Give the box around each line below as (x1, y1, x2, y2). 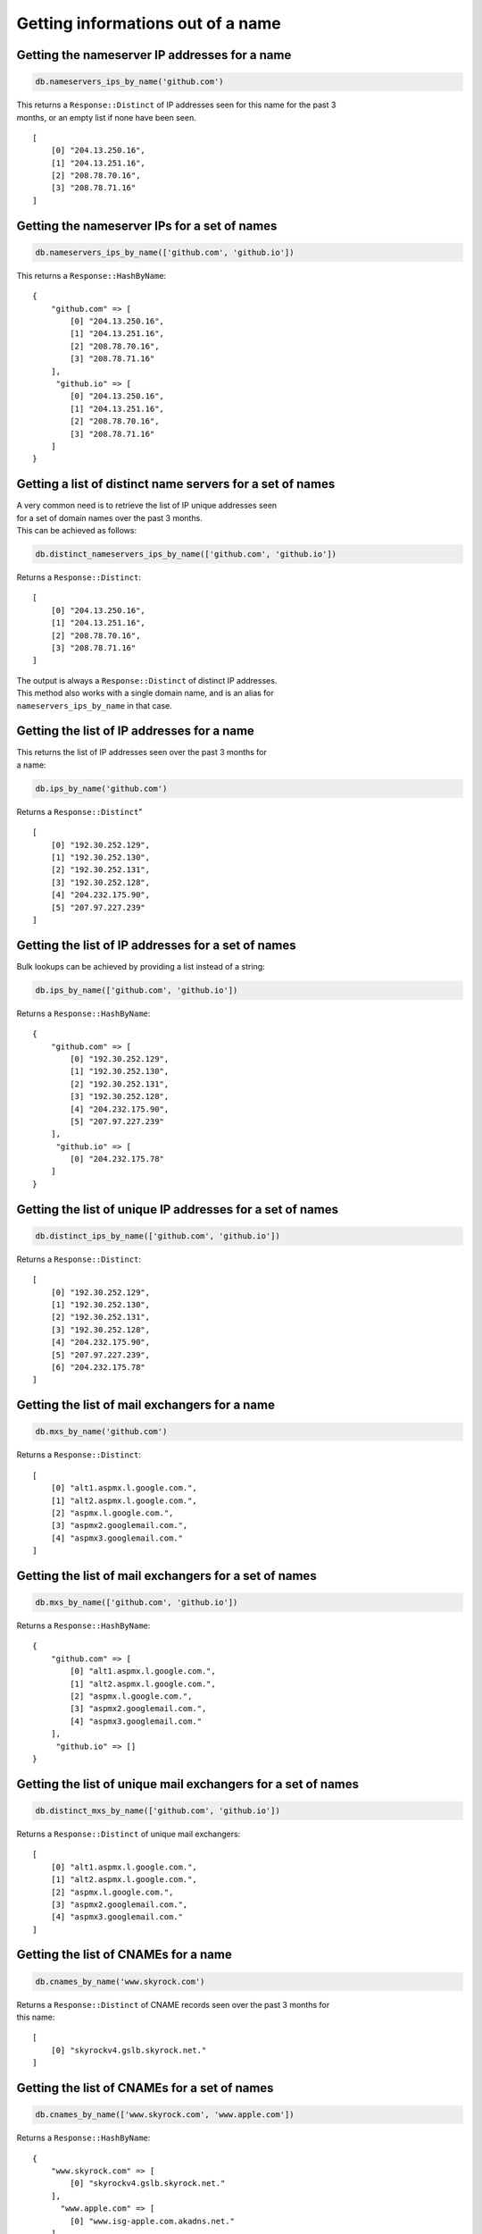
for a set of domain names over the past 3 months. (16, 512, 203, 523)
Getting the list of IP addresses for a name (16, 724, 254, 739)
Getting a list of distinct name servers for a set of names (16, 476, 336, 491)
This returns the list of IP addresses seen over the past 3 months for (16, 747, 268, 758)
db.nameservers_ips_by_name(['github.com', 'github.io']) (35, 247, 295, 257)
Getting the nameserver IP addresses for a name (16, 47, 292, 63)
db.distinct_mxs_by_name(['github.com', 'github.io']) (35, 1805, 280, 1816)
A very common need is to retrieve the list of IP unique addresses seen (16, 500, 278, 511)
